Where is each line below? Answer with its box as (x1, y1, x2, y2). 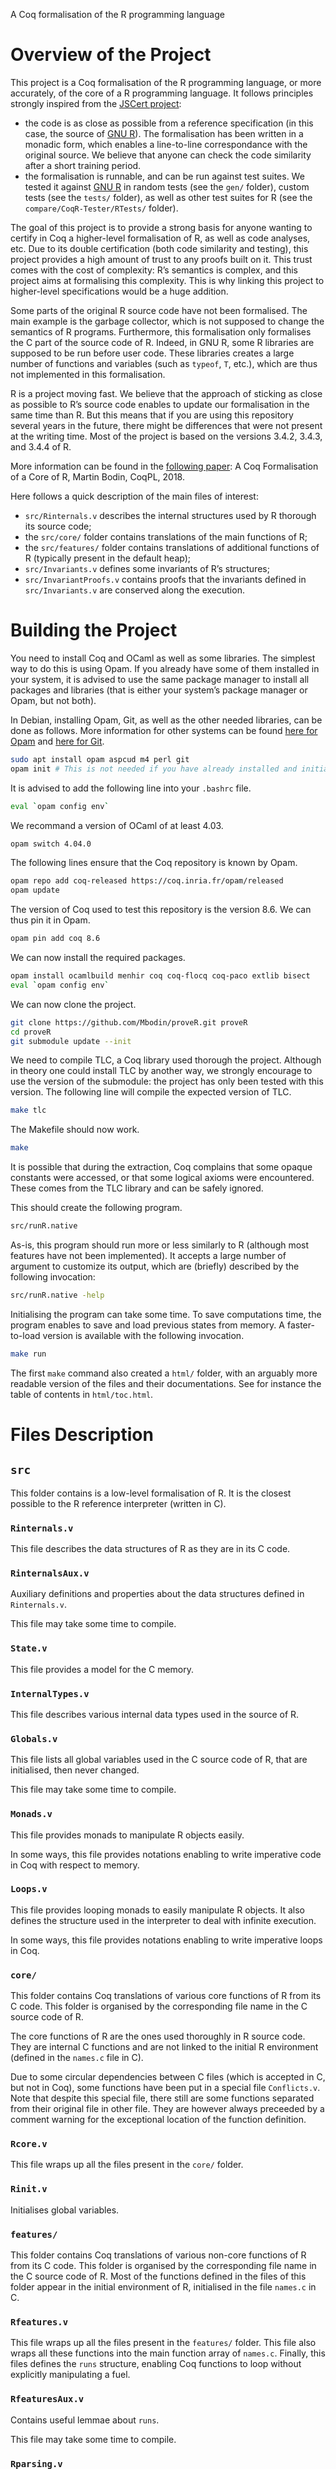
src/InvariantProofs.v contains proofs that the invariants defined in (24, 573, 307, 585)
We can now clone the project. (10, 998, 137, 1010)
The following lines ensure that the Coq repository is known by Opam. (10, 857, 298, 869)
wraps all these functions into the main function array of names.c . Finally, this (10, 2347, 326, 2359)
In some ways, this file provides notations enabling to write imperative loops (10, 1934, 323, 1946)
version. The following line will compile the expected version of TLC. (10, 1086, 292, 1098)
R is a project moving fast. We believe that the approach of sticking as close (10, 387, 323, 399)
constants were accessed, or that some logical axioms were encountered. (10, 1172, 315, 1184)
